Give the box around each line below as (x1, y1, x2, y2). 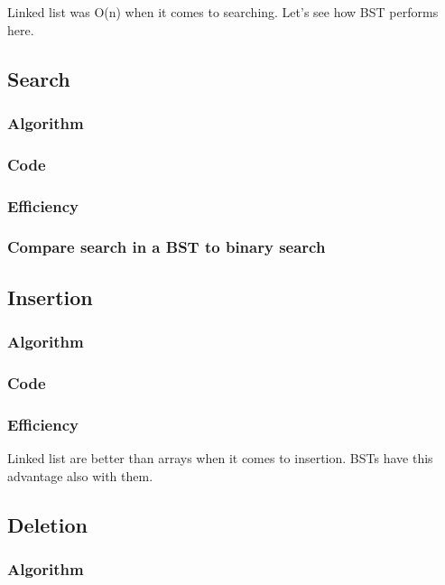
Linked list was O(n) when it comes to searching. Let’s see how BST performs (7, 3, 439, 21)
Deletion (7, 510, 88, 538)
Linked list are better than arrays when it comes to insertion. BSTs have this (7, 449, 433, 468)
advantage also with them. (7, 466, 153, 485)
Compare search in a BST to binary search (7, 236, 326, 258)
